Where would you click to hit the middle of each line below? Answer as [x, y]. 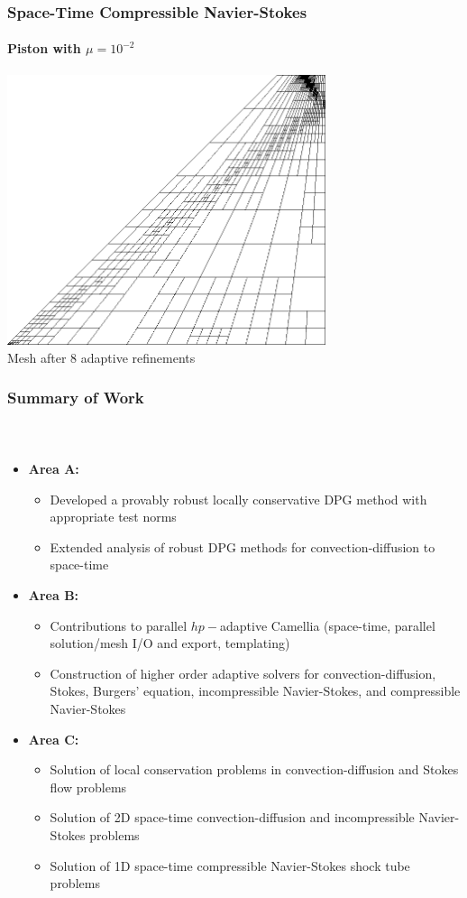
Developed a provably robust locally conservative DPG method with [238, 499]
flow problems [88, 787]
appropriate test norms [113, 517]
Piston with [44, 48]
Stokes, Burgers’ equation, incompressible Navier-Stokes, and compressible [255, 691]
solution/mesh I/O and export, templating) [170, 643]
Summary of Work [76, 398]
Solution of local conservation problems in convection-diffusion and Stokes [254, 769]
